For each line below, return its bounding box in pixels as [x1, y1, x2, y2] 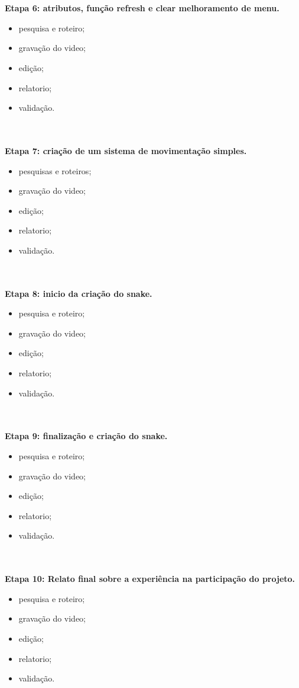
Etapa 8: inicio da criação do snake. [5, 287, 152, 299]
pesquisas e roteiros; [18, 164, 92, 177]
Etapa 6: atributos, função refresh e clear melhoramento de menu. [5, 2, 279, 14]
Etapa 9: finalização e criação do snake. [5, 430, 168, 442]
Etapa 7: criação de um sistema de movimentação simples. [5, 144, 247, 156]
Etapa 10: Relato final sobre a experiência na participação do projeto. [5, 572, 295, 585]
